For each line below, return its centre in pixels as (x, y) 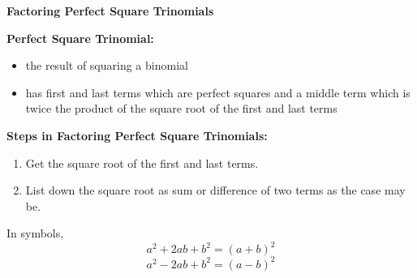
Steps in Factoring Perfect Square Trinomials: (137, 135)
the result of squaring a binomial (107, 65)
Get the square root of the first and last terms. (142, 163)
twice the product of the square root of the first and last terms (181, 108)
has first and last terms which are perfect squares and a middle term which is (218, 92)
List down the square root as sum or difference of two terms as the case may (215, 190)
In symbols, (35, 233)
